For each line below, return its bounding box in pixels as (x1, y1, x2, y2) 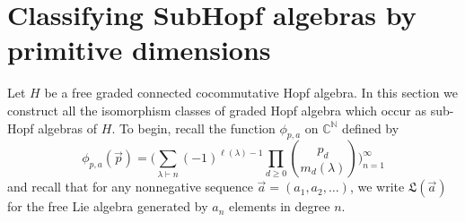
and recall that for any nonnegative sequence (7, 177, 253, 196)
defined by (342, 118, 399, 137)
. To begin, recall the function (111, 118, 276, 137)
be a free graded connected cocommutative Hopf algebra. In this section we (44, 83, 459, 102)
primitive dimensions (7, 31, 271, 68)
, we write (349, 177, 405, 196)
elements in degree (228, 197, 330, 216)
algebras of (38, 118, 98, 137)
